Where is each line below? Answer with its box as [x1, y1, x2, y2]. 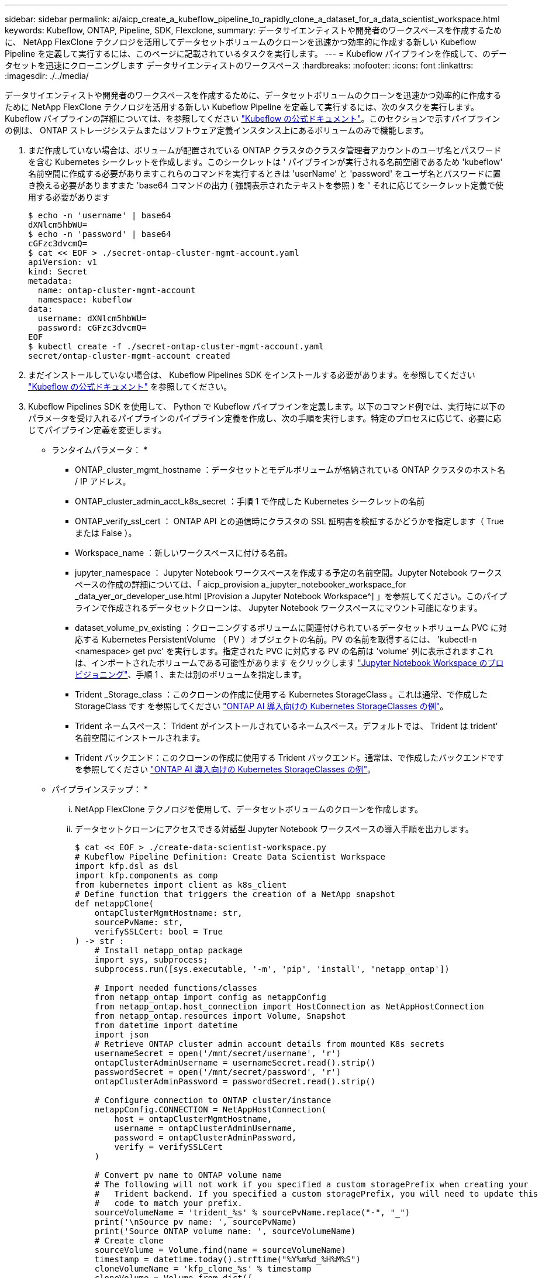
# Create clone [94, 1236, 164, 1245]
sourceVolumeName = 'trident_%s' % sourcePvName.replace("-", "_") [94, 1208, 410, 1217]
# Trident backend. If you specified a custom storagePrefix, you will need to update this [94, 1189, 538, 1198]
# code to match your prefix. [94, 1198, 243, 1208]
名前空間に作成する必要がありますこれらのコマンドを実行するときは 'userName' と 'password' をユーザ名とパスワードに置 [28, 169, 501, 178]
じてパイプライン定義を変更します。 [28, 425, 167, 435]
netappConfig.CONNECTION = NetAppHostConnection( [94, 1105, 326, 1114]
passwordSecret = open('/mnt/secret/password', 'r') [94, 1067, 341, 1077]
